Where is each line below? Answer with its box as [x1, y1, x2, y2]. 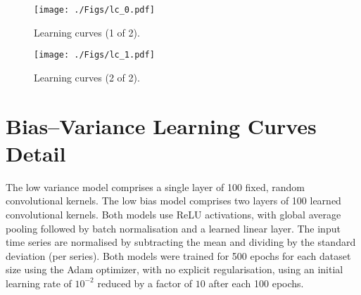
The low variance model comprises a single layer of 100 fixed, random [6, 179, 305, 194]
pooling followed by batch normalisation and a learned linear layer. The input [6, 221, 341, 235]
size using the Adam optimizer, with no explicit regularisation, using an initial [6, 262, 343, 277]
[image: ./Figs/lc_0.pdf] [34, 5, 155, 15]
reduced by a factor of [97, 275, 193, 290]
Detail [6, 138, 66, 167]
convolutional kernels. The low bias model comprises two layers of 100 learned [6, 193, 341, 208]
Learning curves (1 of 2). [34, 25, 140, 39]
